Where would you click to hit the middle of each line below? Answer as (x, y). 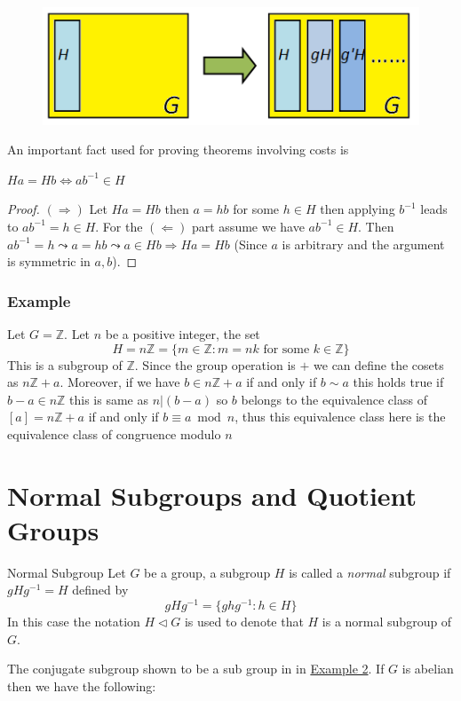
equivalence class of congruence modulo (114, 433)
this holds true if (398, 382)
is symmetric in (49, 261)
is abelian (428, 669)
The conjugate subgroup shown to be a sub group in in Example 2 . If (196, 669)
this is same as (109, 399)
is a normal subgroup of (387, 622)
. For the (119, 226)
